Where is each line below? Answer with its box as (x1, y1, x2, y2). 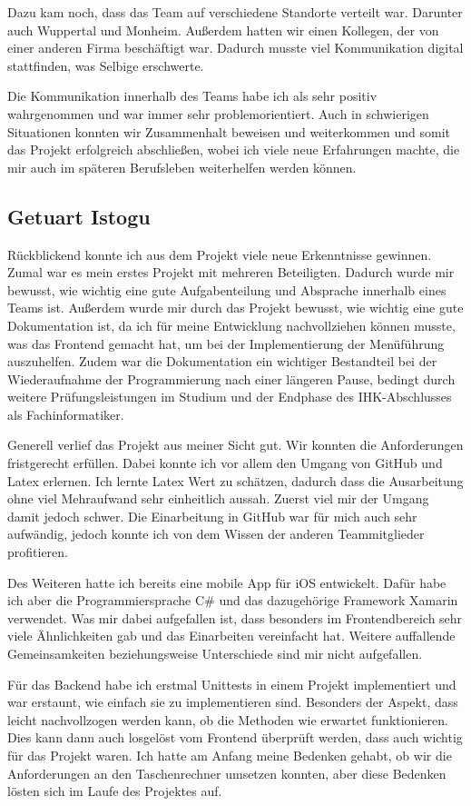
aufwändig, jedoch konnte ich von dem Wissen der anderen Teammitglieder (7, 524, 425, 543)
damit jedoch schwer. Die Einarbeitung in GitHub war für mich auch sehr (7, 506, 417, 525)
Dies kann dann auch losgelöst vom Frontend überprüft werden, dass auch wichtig (7, 728, 463, 747)
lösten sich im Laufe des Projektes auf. (7, 781, 222, 801)
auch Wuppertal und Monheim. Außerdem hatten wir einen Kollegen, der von (7, 20, 439, 39)
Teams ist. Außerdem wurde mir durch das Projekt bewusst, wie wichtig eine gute (7, 298, 464, 317)
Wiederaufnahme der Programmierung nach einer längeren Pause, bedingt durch (7, 369, 456, 388)
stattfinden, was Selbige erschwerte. (7, 55, 204, 75)
